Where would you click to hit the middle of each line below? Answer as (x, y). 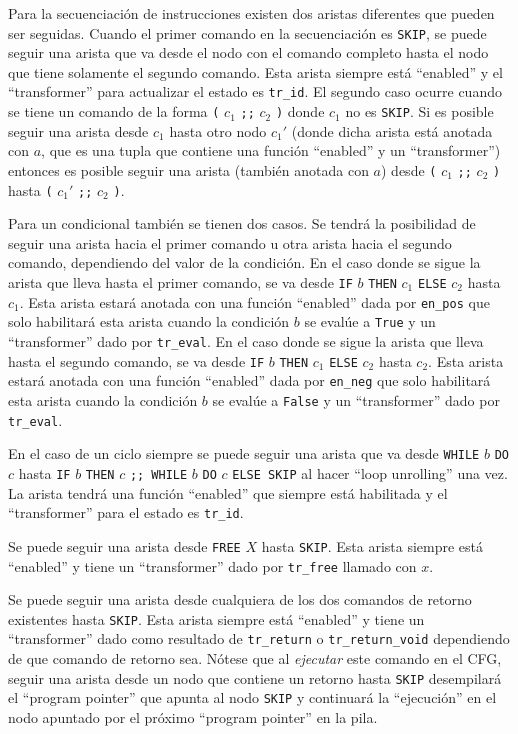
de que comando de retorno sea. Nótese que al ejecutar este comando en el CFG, (255, 658)
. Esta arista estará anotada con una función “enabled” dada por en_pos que (254, 301)
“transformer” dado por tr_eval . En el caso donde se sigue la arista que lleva (246, 341)
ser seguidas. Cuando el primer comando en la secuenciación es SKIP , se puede (247, 32)
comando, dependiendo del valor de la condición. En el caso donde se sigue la (244, 262)
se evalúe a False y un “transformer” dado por (356, 399)
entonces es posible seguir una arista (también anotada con (188, 169)
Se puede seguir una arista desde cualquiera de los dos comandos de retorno (240, 599)
